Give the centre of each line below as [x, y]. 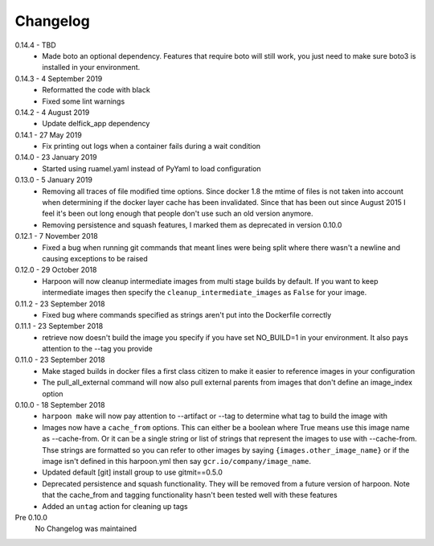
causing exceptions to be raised [95, 258]
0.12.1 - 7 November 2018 [56, 236]
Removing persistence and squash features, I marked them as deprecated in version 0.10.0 [192, 224]
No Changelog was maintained [86, 529]
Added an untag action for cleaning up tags [115, 506]
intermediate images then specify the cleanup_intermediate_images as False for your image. [205, 293]
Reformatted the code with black [96, 90]
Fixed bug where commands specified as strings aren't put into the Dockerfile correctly [187, 314]
